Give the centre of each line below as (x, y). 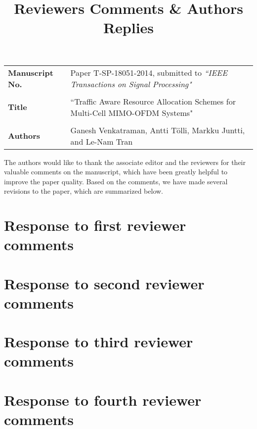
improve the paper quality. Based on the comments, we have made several (116, 181)
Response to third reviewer (99, 342)
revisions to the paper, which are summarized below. (84, 191)
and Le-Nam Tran (102, 141)
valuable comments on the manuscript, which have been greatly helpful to (116, 172)
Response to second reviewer (104, 283)
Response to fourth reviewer (103, 400)
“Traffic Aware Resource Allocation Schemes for (153, 101)
